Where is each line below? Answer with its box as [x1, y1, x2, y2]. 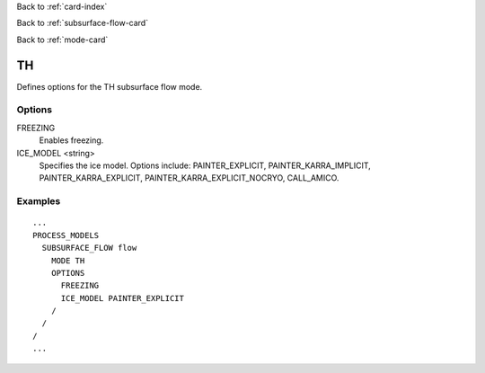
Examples [16, 195, 61, 208]
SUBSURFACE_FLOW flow [41, 243, 137, 253]
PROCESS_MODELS [32, 230, 100, 240]
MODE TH [50, 255, 85, 265]
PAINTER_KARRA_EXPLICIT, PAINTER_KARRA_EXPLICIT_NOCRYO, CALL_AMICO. [39, 173, 339, 183]
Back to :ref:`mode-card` [16, 34, 109, 45]
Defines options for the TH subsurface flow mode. [16, 81, 203, 92]
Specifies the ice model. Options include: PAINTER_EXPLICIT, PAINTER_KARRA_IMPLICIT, [39, 160, 372, 171]
